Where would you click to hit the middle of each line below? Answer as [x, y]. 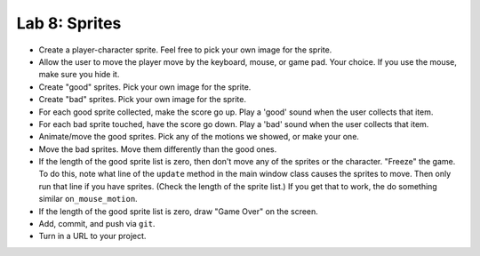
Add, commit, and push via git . [97, 224]
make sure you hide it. [79, 75]
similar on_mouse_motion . [88, 199]
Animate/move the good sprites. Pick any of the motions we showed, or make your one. [199, 137]
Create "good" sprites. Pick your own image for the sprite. [145, 87]
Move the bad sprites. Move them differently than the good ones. [158, 149]
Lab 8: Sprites [69, 23]
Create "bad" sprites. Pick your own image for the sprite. [142, 100]
